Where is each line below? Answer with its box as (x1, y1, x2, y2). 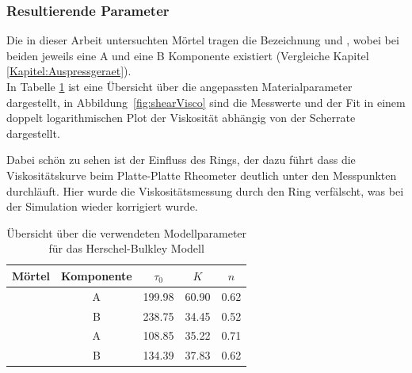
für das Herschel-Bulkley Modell (48, 240, 204, 257)
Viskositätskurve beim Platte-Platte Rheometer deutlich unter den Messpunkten (6, 166, 397, 183)
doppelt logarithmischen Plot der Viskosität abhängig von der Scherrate (6, 109, 356, 126)
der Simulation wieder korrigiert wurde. (6, 198, 198, 215)
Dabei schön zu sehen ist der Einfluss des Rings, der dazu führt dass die (6, 151, 356, 168)
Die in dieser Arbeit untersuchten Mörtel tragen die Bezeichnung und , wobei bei (6, 32, 399, 48)
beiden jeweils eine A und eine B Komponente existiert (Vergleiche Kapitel (6, 47, 369, 63)
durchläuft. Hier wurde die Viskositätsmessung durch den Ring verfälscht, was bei (6, 182, 404, 199)
